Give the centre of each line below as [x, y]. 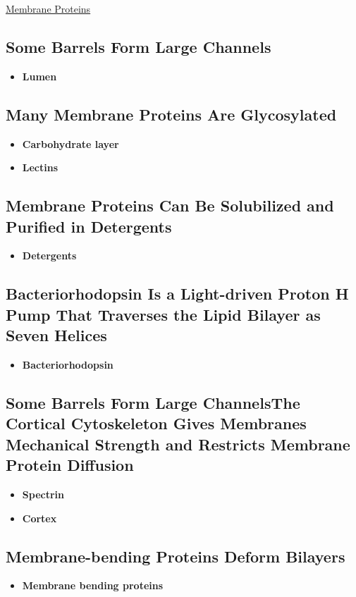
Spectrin [43, 494]
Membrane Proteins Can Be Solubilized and [170, 205]
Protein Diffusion [70, 465]
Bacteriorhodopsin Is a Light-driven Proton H [177, 294]
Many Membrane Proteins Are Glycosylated [171, 114]
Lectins [40, 167]
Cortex [39, 518]
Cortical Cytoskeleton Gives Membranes [156, 423]
